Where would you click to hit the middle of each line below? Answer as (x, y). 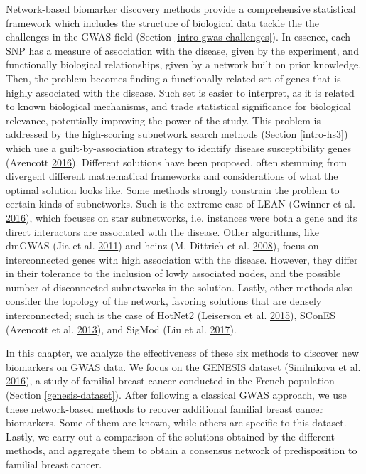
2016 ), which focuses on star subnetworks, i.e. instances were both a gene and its (182, 217)
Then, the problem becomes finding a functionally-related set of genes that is (173, 78)
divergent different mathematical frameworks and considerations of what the (172, 176)
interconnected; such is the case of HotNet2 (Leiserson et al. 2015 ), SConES (171, 315)
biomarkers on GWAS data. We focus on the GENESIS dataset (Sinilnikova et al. (183, 366)
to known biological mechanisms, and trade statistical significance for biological (178, 106)
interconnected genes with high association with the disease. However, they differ (182, 259)
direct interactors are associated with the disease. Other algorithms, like (162, 231)
